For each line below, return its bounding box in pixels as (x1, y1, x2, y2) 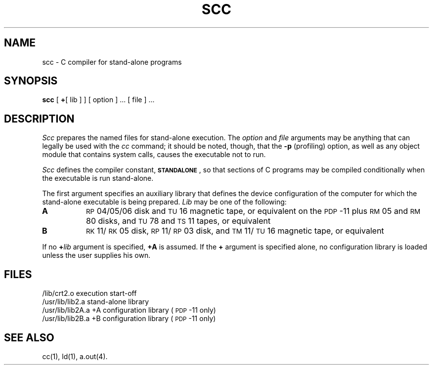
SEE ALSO (4, 331, 54, 344)
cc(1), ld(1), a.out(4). (42, 352, 108, 361)
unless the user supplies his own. (42, 251, 151, 260)
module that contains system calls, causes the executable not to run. (42, 150, 266, 159)
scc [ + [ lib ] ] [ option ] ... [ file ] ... (42, 95, 155, 104)
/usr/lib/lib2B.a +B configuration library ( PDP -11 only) (42, 314, 216, 323)
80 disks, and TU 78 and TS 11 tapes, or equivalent (86, 216, 271, 226)
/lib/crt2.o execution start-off (42, 289, 137, 298)
